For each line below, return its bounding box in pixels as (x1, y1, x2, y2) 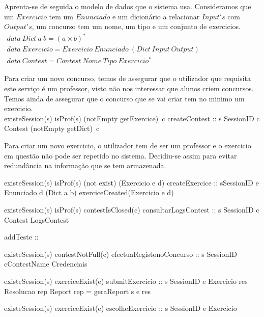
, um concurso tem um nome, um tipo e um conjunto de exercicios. (32, 21, 241, 32)
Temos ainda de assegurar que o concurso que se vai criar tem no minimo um (4, 93, 245, 103)
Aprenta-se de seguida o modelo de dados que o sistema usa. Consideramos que (4, 1, 251, 11)
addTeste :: (4, 231, 39, 242)
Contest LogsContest (4, 214, 69, 225)
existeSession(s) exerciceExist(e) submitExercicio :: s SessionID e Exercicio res (4, 275, 248, 286)
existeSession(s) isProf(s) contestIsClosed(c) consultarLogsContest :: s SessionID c (4, 204, 259, 215)
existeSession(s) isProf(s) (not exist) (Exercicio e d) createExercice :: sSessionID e (4, 177, 259, 188)
